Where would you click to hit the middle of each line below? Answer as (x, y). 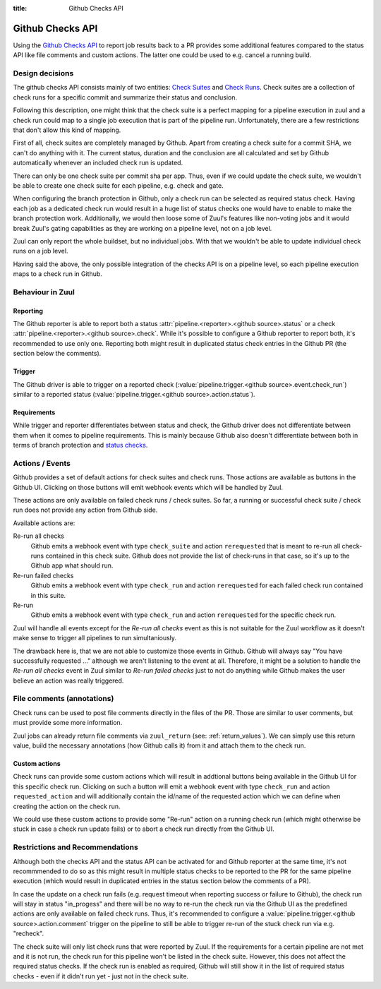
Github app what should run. (72, 565)
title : (20, 8)
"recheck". (29, 934)
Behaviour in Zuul (44, 292)
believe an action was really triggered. (68, 681)
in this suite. (48, 595)
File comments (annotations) (64, 699)
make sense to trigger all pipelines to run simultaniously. (95, 638)
